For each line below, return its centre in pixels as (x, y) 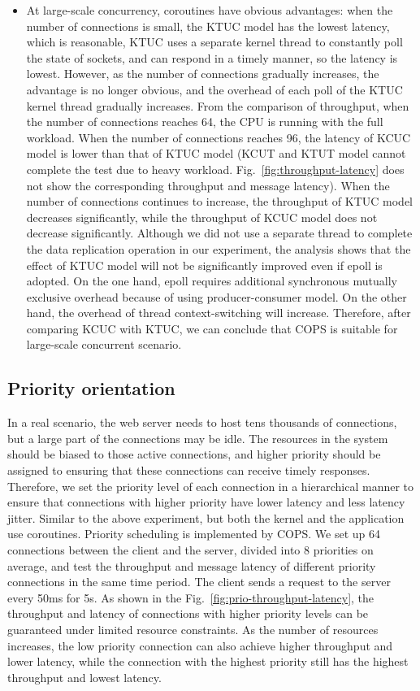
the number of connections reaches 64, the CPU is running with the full (205, 122)
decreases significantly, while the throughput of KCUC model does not (202, 217)
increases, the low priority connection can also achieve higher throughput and (200, 645)
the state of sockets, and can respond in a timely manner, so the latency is (212, 57)
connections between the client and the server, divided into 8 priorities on (191, 550)
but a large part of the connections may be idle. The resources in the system (198, 438)
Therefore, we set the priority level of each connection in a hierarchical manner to (211, 486)
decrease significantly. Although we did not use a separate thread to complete (219, 233)
